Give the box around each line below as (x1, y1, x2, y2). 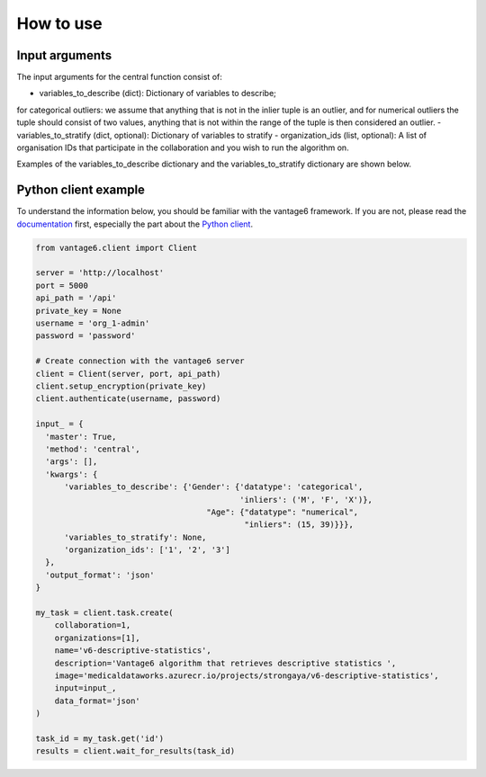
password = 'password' (35, 331, 136, 341)
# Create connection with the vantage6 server (35, 356, 245, 366)
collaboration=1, (54, 621, 131, 630)
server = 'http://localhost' (35, 268, 165, 278)
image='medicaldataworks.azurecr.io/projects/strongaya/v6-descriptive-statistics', (54, 670, 440, 681)
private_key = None (35, 306, 121, 316)
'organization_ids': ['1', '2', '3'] (64, 545, 231, 555)
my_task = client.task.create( (35, 608, 175, 618)
